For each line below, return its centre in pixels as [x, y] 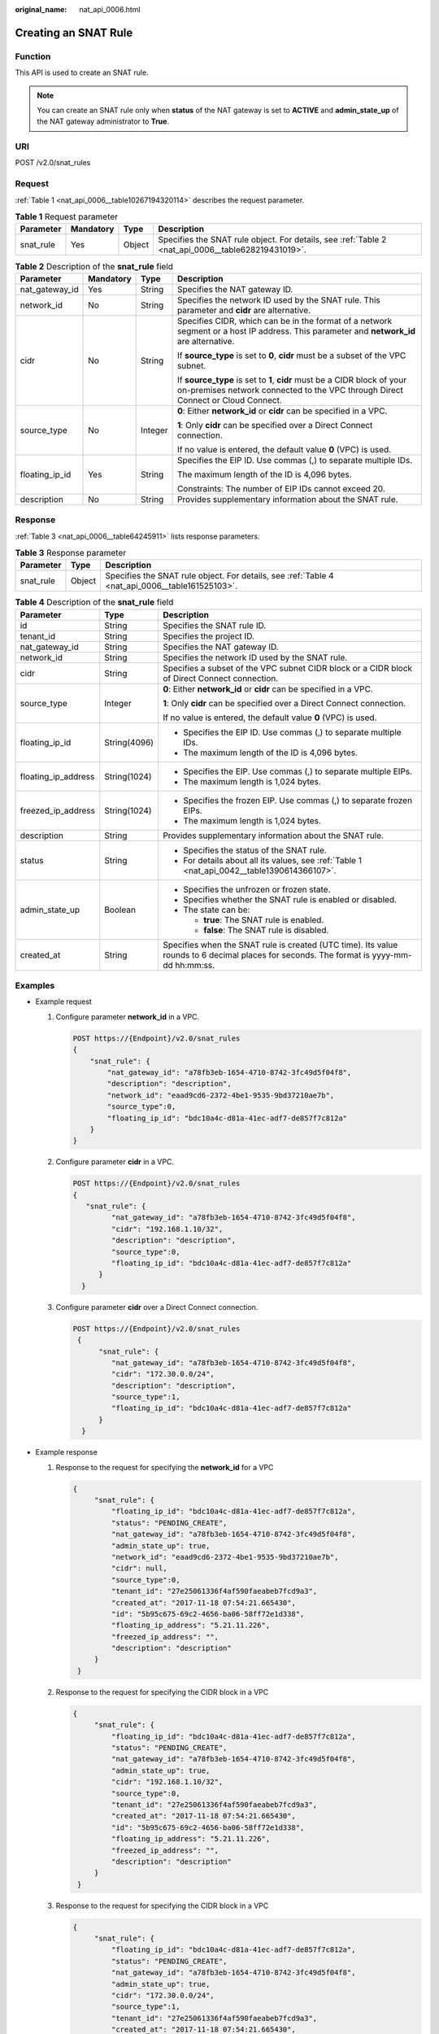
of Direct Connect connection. [221, 678]
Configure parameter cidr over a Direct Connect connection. [157, 1307]
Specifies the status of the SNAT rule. [255, 850]
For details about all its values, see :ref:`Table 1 [272, 860]
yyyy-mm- [392, 954]
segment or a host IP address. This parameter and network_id [296, 331]
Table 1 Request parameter [66, 217]
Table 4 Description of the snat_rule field [94, 602]
